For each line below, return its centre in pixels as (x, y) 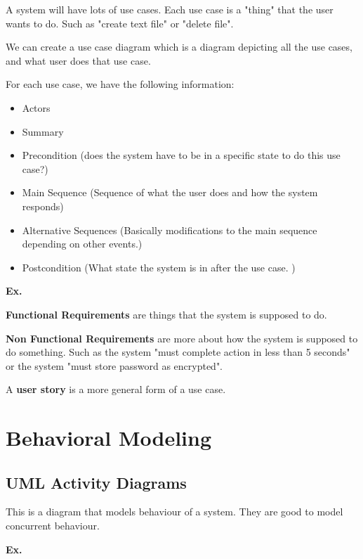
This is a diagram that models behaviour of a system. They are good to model (174, 512)
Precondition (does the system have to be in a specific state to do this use (181, 155)
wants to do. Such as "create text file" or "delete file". (120, 23)
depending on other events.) (82, 244)
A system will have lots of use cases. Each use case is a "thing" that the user (170, 9)
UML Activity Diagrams (96, 482)
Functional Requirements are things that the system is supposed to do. (166, 314)
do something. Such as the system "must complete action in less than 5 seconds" (178, 352)
